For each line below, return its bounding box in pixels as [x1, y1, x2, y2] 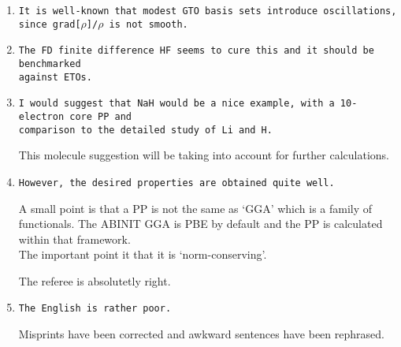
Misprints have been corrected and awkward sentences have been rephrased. [18, 326, 384, 342]
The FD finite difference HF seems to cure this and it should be [18, 45, 374, 57]
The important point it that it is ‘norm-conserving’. [18, 246, 267, 263]
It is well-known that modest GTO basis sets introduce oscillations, [18, 6, 397, 17]
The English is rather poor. [18, 303, 172, 315]
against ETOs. [18, 71, 92, 83]
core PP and [69, 110, 132, 122]
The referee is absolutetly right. [18, 272, 171, 289]
